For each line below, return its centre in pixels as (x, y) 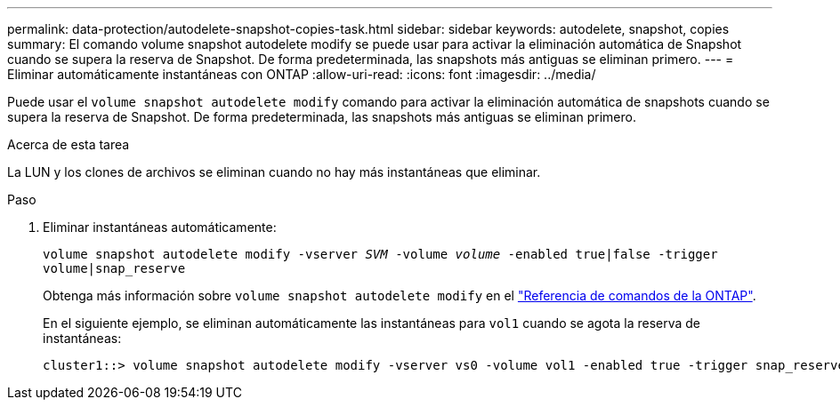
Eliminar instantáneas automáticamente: (160, 227)
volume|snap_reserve (114, 268)
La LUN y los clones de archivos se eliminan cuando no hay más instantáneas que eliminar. (274, 172)
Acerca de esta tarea (69, 144)
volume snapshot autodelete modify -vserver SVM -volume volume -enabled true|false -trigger (380, 254)
